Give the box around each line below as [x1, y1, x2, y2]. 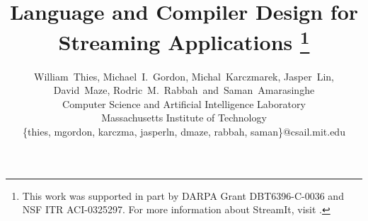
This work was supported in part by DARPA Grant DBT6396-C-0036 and [22, 188, 344, 203]
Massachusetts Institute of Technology [101, 110, 267, 125]
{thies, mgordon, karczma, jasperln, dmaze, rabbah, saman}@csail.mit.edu [23, 124, 345, 139]
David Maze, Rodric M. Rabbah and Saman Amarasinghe [53, 83, 315, 97]
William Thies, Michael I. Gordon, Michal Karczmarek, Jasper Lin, [34, 68, 334, 83]
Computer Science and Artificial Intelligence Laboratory [62, 96, 306, 111]
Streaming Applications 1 [58, 25, 310, 56]
